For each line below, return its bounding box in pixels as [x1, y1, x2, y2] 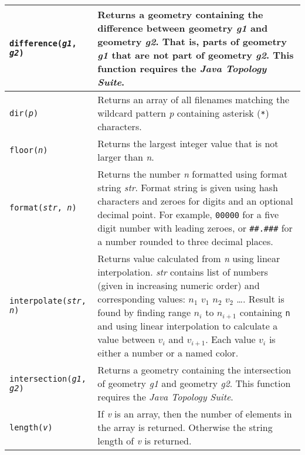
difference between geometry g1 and [97, 21, 268, 35]
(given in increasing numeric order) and [97, 279, 260, 292]
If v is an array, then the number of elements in [97, 407, 292, 420]
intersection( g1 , [9, 373, 86, 383]
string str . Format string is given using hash [97, 181, 278, 194]
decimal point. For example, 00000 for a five [97, 208, 279, 221]
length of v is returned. [97, 434, 192, 447]
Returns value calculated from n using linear [97, 252, 280, 265]
